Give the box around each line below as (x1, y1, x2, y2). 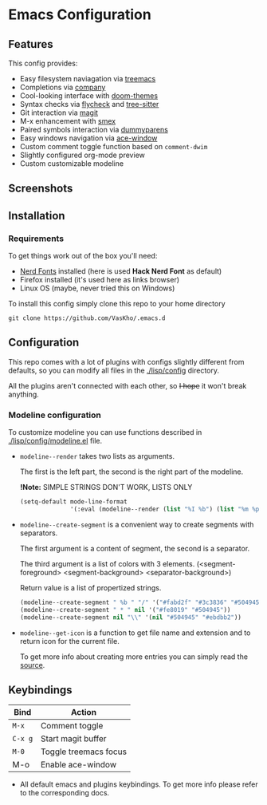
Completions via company (19, 82, 106, 92)
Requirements (8, 233, 65, 244)
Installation (8, 209, 65, 223)
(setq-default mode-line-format (19, 498, 128, 506)
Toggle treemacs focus (40, 746, 128, 757)
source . (19, 660, 45, 669)
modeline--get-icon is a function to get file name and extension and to (19, 628, 251, 637)
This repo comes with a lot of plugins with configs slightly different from (8, 357, 245, 366)
